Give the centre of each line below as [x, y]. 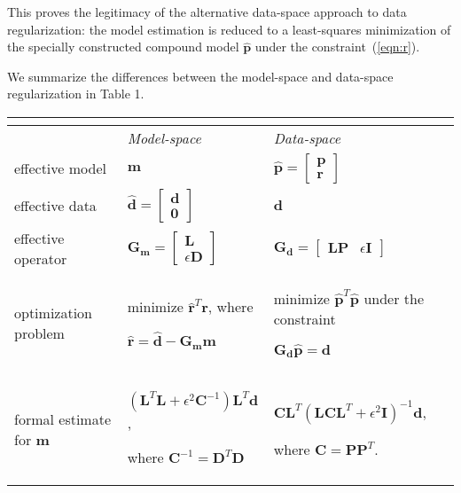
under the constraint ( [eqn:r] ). [337, 47]
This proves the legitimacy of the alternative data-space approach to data [207, 12]
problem [39, 333]
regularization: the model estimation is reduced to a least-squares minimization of [229, 29]
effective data [55, 206]
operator [41, 258]
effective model [60, 168]
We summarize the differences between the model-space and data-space [200, 76]
